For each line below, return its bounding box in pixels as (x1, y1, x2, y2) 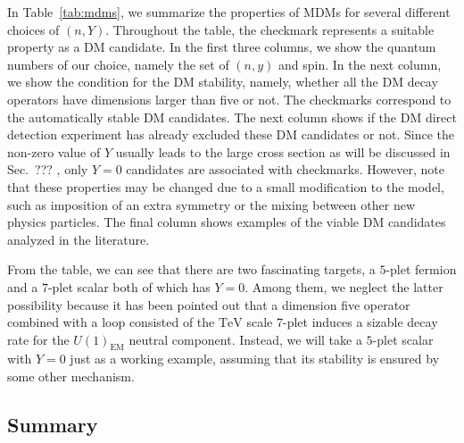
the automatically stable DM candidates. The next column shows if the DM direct (7, 107, 457, 126)
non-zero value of (7, 142, 101, 161)
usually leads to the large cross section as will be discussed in (115, 142, 451, 161)
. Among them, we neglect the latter (244, 277, 443, 296)
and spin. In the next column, (278, 54, 442, 73)
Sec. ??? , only (7, 160, 88, 179)
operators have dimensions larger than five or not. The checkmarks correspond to (7, 89, 452, 108)
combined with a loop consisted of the (7, 313, 215, 331)
